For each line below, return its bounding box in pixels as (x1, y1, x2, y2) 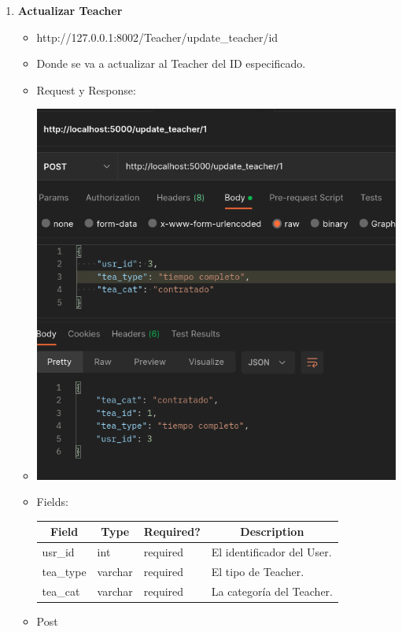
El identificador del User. (211, 544, 332, 560)
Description (240, 523, 304, 540)
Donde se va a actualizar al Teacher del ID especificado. (36, 55, 306, 72)
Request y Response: (36, 81, 136, 98)
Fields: (36, 493, 68, 510)
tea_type (42, 563, 87, 579)
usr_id (42, 544, 75, 560)
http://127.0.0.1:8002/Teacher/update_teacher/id (36, 28, 278, 45)
